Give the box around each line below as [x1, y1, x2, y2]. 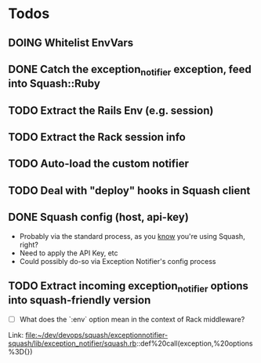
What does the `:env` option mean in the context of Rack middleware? [19, 314, 245, 324]
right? [19, 240, 39, 249]
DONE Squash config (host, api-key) [8, 211, 190, 224]
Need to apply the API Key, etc [19, 248, 119, 258]
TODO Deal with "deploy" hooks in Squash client [8, 184, 251, 197]
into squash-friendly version [8, 294, 151, 307]
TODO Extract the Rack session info [8, 130, 186, 144]
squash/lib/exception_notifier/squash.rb [8, 339, 137, 348]
